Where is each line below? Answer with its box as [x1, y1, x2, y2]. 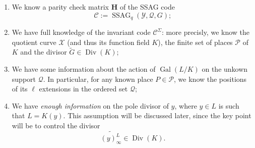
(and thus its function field [67, 36, 150, 47]
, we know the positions [174, 73, 247, 84]
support [12, 73, 36, 84]
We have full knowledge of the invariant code [12, 27, 151, 37]
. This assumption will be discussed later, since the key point [63, 110, 251, 121]
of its [12, 83, 28, 94]
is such [218, 100, 239, 111]
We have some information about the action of [12, 64, 156, 74]
